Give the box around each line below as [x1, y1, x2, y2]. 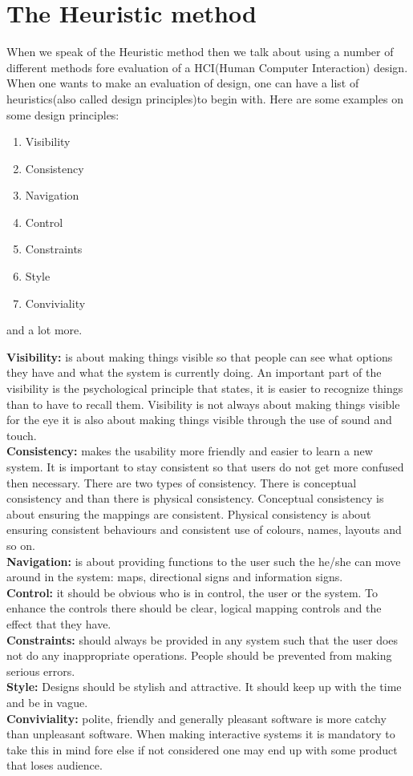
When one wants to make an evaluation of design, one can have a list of [6, 75, 359, 91]
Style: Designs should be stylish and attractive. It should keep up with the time [6, 678, 402, 695]
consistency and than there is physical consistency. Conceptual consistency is [6, 490, 384, 507]
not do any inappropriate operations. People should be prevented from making [6, 647, 392, 664]
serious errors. [6, 662, 75, 679]
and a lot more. [6, 321, 83, 338]
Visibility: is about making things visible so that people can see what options [6, 348, 393, 365]
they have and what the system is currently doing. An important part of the [6, 364, 382, 381]
